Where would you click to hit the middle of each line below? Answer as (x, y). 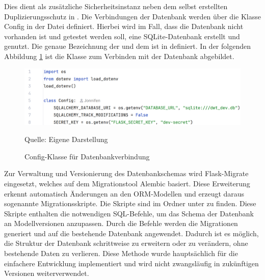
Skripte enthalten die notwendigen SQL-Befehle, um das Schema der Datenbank (129, 213)
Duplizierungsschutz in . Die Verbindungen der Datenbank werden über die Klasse (132, 16)
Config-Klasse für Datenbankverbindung (87, 156)
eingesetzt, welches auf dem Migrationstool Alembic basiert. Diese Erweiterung (127, 183)
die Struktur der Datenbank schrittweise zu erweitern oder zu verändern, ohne (126, 243)
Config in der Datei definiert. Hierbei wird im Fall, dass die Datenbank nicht (124, 26)
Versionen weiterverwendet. (47, 273)
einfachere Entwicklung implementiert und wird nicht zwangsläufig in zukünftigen (131, 263)
